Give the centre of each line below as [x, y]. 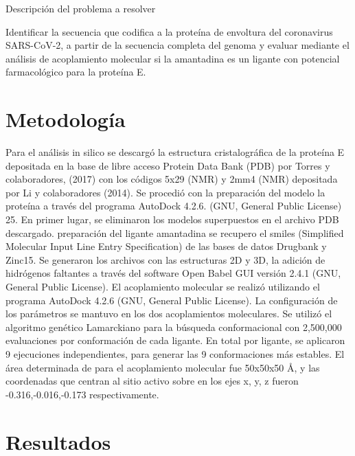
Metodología [66, 119]
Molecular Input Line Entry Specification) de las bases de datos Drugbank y [166, 246]
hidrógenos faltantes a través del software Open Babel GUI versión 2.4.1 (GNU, [173, 273]
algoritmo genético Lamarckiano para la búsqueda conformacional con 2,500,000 [174, 327]
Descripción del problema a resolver [81, 8]
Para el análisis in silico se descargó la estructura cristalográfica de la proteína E [175, 152]
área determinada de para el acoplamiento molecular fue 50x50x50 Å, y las [163, 367]
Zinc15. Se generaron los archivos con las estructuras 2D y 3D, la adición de [165, 259]
